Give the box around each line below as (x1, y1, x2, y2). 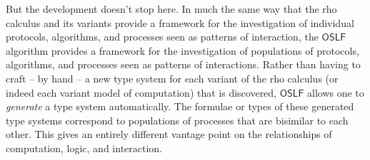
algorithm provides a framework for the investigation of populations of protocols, (6, 43, 359, 58)
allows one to (307, 85, 364, 100)
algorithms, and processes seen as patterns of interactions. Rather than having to (6, 57, 361, 72)
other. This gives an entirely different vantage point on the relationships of (6, 127, 332, 142)
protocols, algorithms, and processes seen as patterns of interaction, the (6, 29, 319, 44)
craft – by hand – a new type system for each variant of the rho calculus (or (6, 70, 339, 85)
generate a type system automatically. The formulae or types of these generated (6, 99, 354, 114)
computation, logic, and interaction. (6, 140, 163, 155)
